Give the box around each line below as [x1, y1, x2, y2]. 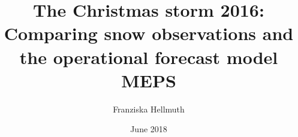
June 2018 [130, 123, 167, 135]
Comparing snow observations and [4, 21, 294, 45]
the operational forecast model [19, 44, 278, 69]
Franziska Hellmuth [113, 102, 185, 115]
